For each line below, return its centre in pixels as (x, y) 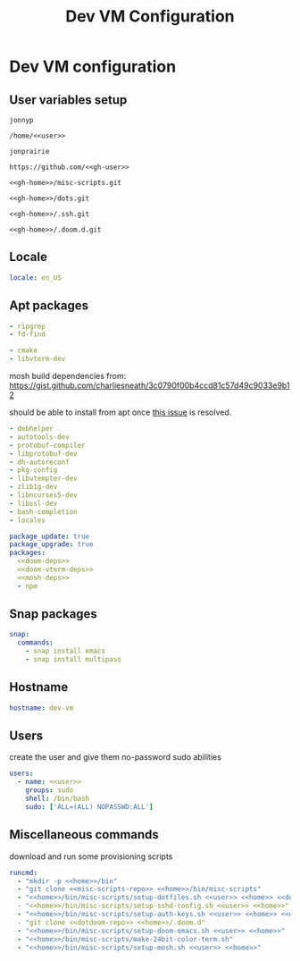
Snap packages (54, 614)
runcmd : (24, 872)
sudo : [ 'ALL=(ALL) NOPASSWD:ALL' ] (89, 806)
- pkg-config (33, 470)
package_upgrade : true (51, 544)
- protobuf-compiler (48, 445)
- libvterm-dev (37, 359)
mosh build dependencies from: (68, 376)
